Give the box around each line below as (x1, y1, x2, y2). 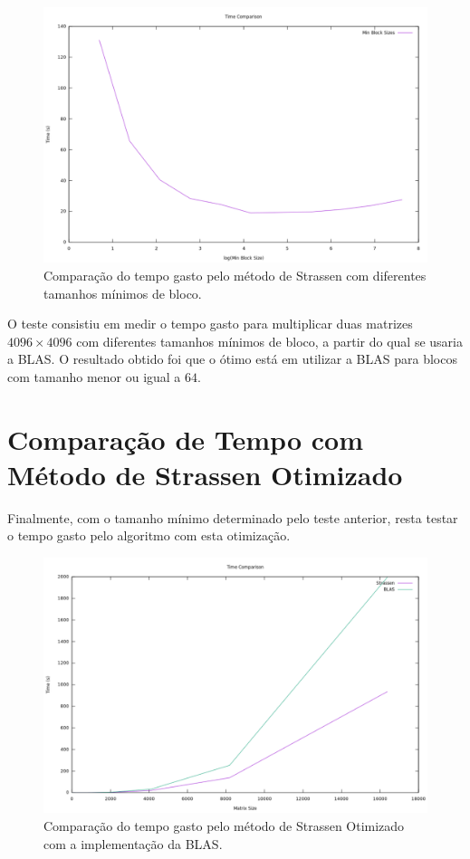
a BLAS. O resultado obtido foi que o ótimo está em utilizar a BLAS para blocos (7, 349, 457, 368)
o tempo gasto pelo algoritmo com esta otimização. (7, 526, 291, 545)
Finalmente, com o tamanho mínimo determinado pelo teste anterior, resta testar (7, 508, 458, 527)
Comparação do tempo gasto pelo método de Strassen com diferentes (43, 265, 427, 284)
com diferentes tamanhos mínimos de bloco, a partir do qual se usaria (76, 331, 463, 350)
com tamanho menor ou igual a (7, 367, 181, 386)
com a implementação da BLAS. (43, 834, 223, 853)
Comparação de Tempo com (7, 420, 363, 457)
